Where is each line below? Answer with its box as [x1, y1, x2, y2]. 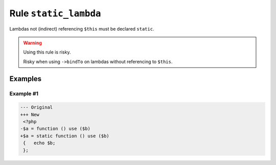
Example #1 [9, 90, 38, 97]
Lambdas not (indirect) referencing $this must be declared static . [9, 25, 154, 32]
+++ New [20, 112, 39, 117]
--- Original [20, 104, 53, 111]
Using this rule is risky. [23, 49, 71, 56]
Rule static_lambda [9, 8, 101, 19]
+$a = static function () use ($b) [20, 133, 109, 139]
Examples [9, 74, 42, 83]
